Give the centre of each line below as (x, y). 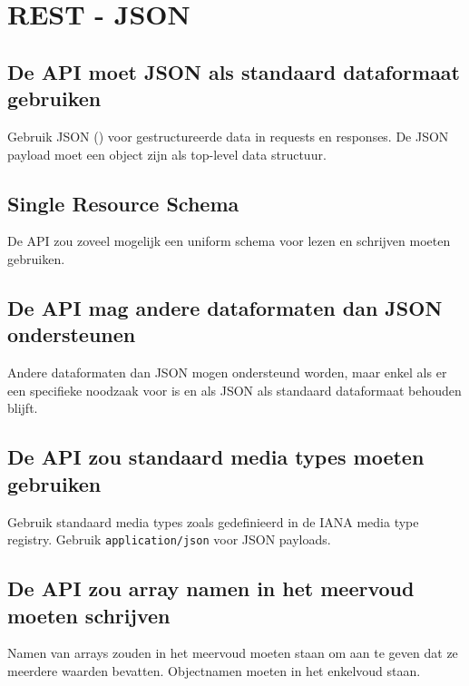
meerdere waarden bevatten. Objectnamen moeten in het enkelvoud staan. (214, 670)
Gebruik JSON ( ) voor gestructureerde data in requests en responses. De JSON (228, 136)
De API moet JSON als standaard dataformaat (234, 71)
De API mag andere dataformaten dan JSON (225, 307)
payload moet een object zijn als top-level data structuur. (167, 154)
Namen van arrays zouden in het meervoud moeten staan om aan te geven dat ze (233, 653)
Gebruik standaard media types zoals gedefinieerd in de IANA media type (213, 521)
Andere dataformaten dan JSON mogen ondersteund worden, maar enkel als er (227, 372)
